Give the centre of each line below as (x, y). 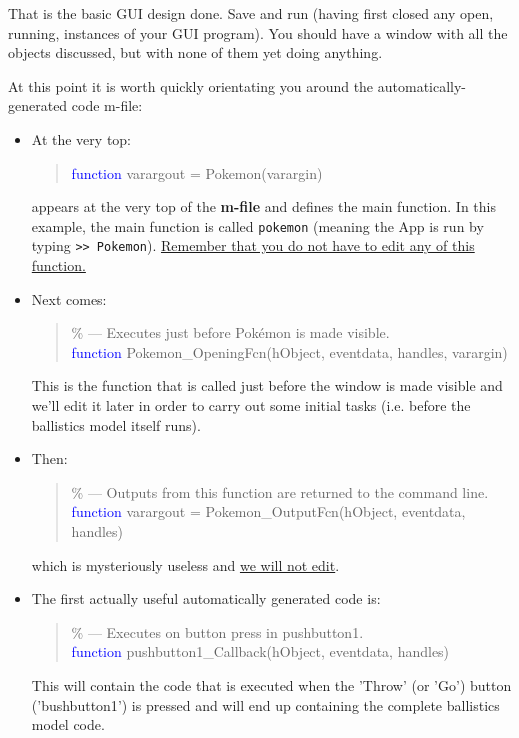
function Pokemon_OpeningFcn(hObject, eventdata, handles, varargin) (289, 351)
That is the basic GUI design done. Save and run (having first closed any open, (251, 13)
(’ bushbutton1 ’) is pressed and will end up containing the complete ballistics (265, 704)
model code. (68, 724)
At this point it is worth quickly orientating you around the (191, 85)
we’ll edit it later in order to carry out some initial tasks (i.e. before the (251, 405)
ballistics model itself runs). (116, 424)
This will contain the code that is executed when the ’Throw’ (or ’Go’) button (271, 684)
